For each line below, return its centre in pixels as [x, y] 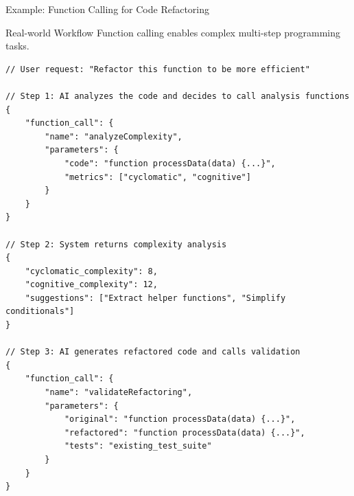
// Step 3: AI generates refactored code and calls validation [153, 352]
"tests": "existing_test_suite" [138, 446]
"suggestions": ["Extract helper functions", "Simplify [155, 298]
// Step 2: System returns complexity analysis [116, 244]
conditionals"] [40, 312]
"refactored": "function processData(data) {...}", [185, 432]
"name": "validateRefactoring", [119, 393]
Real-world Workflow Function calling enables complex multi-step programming [173, 32]
